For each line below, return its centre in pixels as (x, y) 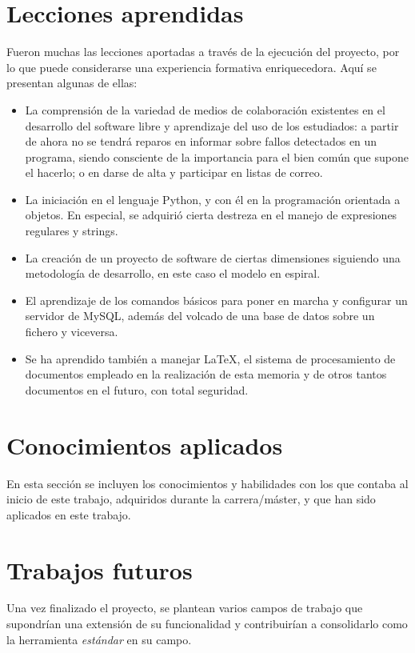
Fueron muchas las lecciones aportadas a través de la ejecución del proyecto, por (203, 52)
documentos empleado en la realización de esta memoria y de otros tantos (206, 374)
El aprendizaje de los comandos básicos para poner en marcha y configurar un (216, 300)
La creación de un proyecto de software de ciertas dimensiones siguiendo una (213, 257)
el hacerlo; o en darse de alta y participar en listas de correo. (174, 172)
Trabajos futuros (100, 569)
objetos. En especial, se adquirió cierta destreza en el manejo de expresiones (211, 215)
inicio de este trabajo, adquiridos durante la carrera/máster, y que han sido (191, 499)
